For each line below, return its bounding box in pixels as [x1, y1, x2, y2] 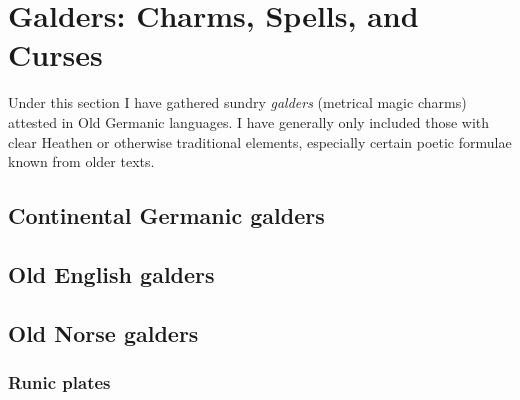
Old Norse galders [8, 317, 199, 348]
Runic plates [8, 369, 111, 394]
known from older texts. [8, 151, 155, 172]
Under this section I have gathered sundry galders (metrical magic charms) [8, 92, 467, 113]
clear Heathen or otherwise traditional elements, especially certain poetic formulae [8, 131, 512, 152]
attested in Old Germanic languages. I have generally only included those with [8, 111, 490, 132]
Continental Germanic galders [8, 200, 325, 231]
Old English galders [8, 258, 215, 289]
